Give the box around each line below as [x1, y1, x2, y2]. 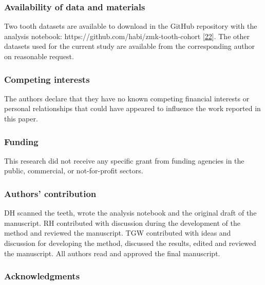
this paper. [4, 113, 38, 123]
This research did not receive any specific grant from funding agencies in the [4, 155, 244, 166]
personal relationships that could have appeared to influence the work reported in [4, 103, 261, 114]
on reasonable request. [4, 51, 74, 61]
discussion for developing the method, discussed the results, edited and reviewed [4, 238, 256, 248]
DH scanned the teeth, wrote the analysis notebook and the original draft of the [4, 207, 257, 218]
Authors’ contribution [4, 187, 97, 200]
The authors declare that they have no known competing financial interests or [4, 93, 250, 103]
